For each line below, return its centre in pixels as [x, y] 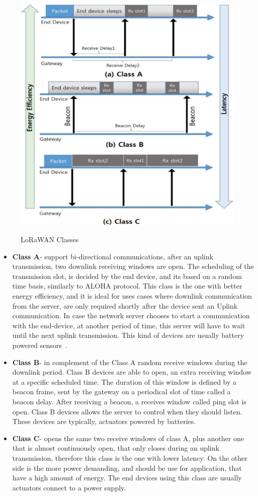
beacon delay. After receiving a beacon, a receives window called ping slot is [129, 401]
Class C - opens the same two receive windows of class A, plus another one [128, 438]
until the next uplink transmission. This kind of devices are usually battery [128, 335]
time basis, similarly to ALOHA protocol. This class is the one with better [127, 286]
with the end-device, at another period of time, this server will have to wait [129, 325]
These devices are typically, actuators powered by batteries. [104, 421]
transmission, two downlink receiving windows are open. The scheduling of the [133, 266]
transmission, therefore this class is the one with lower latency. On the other [130, 457]
